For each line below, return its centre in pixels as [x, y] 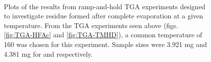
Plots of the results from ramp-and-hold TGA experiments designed [105, 6]
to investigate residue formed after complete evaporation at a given [104, 16]
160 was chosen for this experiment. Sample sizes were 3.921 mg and [105, 44]
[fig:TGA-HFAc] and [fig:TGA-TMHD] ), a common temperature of [103, 35]
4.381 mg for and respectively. [48, 54]
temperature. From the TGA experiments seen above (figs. [91, 25]
